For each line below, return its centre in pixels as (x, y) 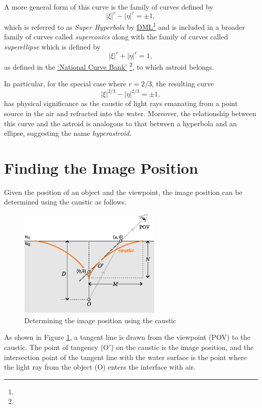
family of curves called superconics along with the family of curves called (116, 37)
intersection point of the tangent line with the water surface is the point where (125, 357)
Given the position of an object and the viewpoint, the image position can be (123, 192)
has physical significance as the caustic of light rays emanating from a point (121, 103)
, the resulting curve (183, 84)
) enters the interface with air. (149, 367)
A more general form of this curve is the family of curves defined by (109, 7)
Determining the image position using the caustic (100, 320)
